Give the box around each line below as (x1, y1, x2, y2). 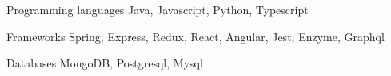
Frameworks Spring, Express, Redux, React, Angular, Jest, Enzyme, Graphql (6, 28, 385, 44)
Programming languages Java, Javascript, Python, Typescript (6, 2, 309, 17)
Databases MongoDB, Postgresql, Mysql (6, 55, 203, 71)
